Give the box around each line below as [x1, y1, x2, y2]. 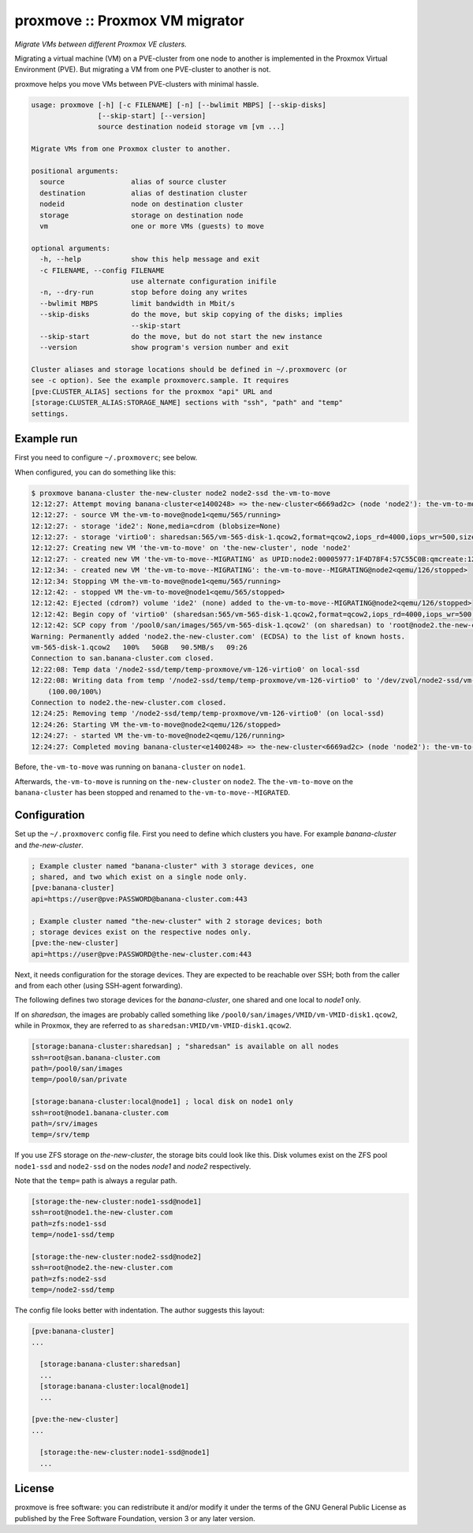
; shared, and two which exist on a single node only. [31, 872, 248, 881]
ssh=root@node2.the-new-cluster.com [31, 1263, 173, 1272]
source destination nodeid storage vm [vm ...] [97, 122, 285, 132]
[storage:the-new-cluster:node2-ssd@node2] [31, 1252, 203, 1261]
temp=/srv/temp [31, 1130, 90, 1139]
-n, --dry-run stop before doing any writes [39, 288, 248, 297]
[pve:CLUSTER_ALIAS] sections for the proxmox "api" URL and [31, 387, 273, 396]
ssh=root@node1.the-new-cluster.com [31, 1208, 173, 1217]
